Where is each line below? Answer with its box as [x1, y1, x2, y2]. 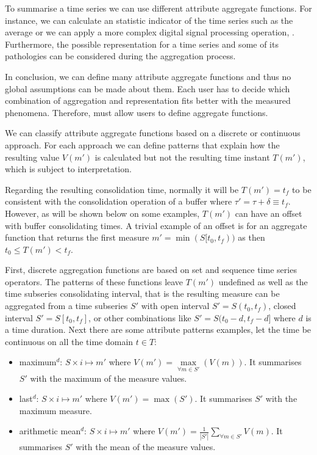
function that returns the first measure [5, 231, 149, 244]
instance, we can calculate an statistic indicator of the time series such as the [5, 13, 293, 26]
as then [238, 231, 265, 244]
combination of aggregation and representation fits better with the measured [5, 94, 291, 107]
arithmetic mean [19, 424, 81, 437]
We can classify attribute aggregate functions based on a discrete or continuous [5, 126, 301, 139]
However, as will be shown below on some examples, [5, 206, 200, 219]
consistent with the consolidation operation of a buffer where [5, 195, 232, 208]
